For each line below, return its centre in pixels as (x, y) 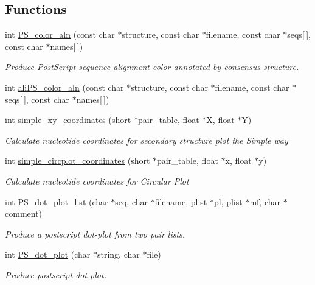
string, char (118, 254)
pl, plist (228, 201)
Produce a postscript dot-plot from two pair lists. (95, 234)
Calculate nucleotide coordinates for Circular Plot (97, 181)
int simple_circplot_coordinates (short (78, 160)
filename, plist (181, 201)
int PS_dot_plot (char (48, 254)
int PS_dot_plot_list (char (57, 201)
